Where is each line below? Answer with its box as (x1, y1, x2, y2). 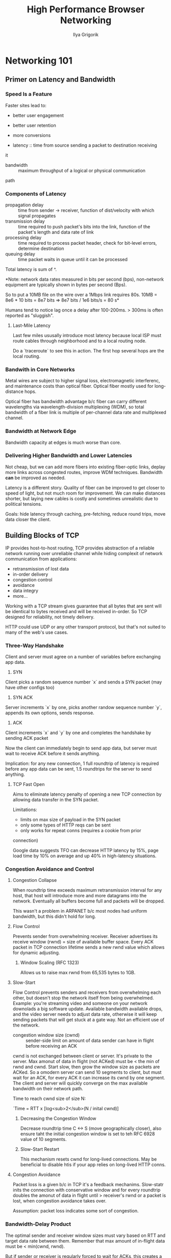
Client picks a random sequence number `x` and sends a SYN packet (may (5, 679, 162, 685)
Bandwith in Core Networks (5, 366, 75, 373)
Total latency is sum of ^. (5, 266, 57, 272)
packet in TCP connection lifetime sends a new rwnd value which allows (12, 944, 165, 950)
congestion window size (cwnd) (12, 1032, 80, 1038)
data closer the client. (5, 516, 51, 522)
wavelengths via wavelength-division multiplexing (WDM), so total (5, 404, 144, 410)
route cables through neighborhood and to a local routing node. (12, 338, 146, 344)
